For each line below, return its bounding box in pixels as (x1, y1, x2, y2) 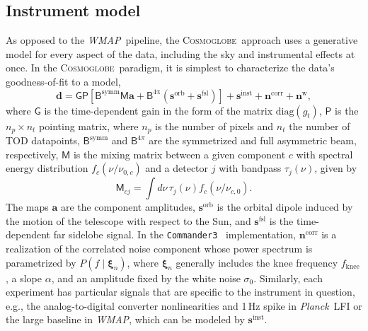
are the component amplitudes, (60, 199, 195, 214)
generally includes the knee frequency (176, 255, 338, 269)
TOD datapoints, (6, 133, 80, 148)
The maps (6, 199, 49, 214)
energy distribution (6, 161, 88, 175)
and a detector (145, 161, 209, 175)
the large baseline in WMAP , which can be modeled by (6, 312, 245, 327)
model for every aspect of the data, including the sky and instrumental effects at (6, 46, 355, 61)
